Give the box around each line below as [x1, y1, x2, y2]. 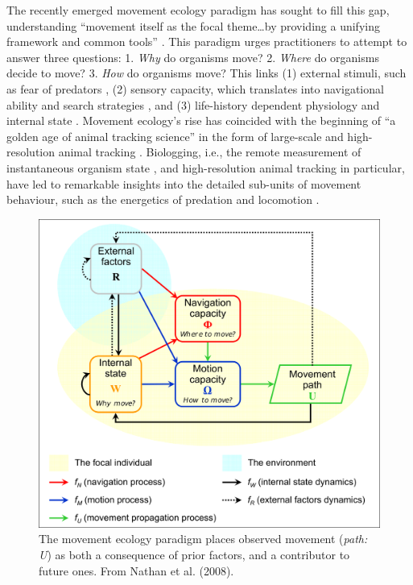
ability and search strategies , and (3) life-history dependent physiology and [6, 96, 380, 113]
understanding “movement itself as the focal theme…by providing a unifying [6, 17, 380, 34]
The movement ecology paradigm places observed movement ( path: [39, 530, 368, 547]
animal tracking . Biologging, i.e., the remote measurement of [58, 143, 361, 160]
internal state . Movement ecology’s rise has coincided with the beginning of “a [6, 112, 396, 129]
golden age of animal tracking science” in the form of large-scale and [6, 127, 344, 144]
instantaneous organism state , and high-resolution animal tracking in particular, [6, 159, 405, 176]
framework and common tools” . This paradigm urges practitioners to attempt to [6, 33, 407, 50]
